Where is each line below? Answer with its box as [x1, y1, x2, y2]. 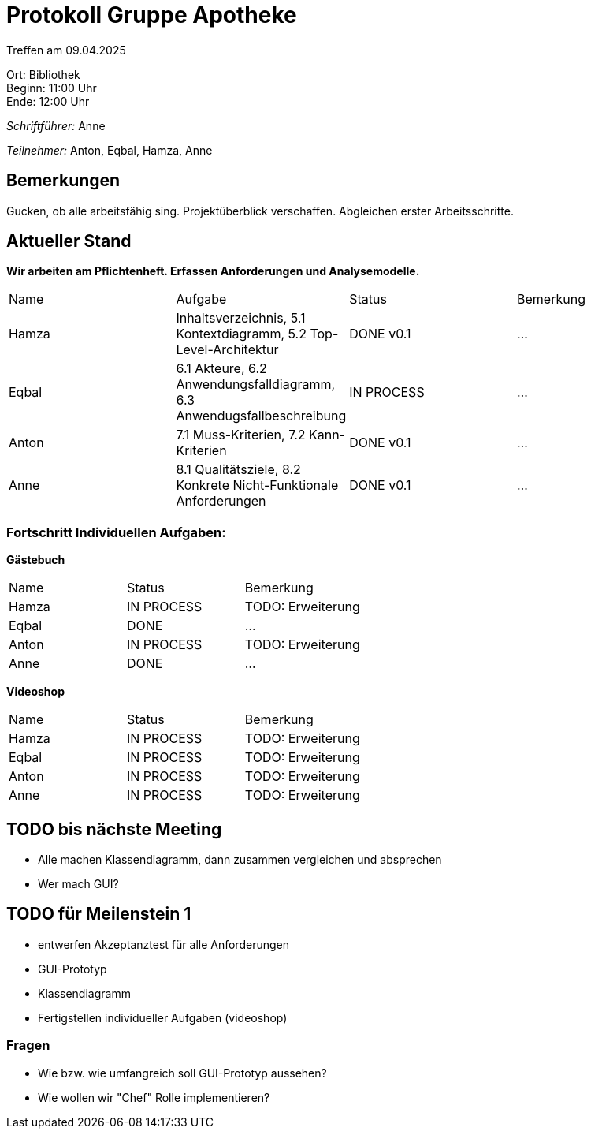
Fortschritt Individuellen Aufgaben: [6, 524, 226, 540]
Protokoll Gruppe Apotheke [6, 2, 297, 28]
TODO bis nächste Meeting [6, 819, 222, 839]
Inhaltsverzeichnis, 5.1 [176, 310, 306, 327]
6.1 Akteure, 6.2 [176, 360, 267, 377]
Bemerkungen [6, 170, 121, 191]
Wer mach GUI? [38, 877, 119, 891]
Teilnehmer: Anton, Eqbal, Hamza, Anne [6, 143, 213, 157]
